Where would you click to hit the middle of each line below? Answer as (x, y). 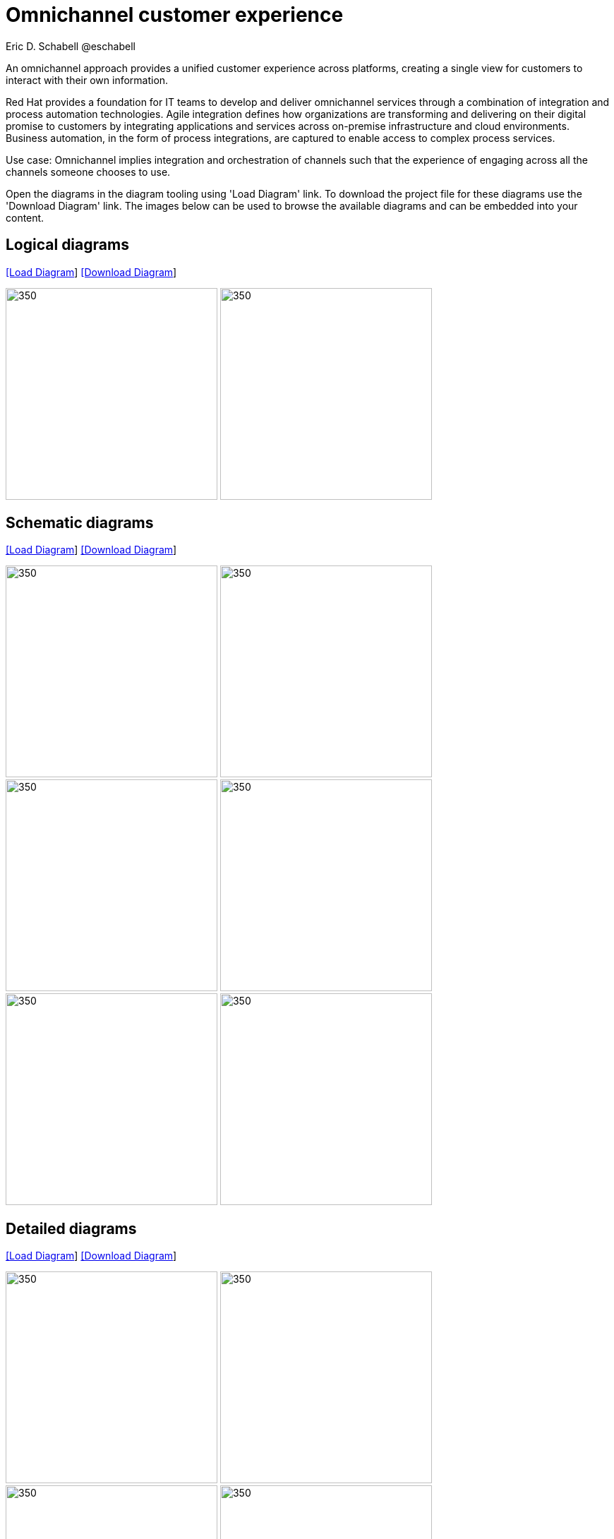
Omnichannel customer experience (175, 15)
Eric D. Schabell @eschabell (71, 46)
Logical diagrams (67, 245)
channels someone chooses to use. (88, 172)
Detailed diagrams (71, 1228)
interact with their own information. (87, 80)
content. (25, 217)
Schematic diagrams (80, 523)
